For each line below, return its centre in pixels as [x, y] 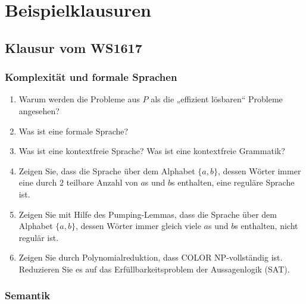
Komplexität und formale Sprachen [91, 77]
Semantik [28, 295]
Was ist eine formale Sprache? [74, 131]
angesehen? [39, 110]
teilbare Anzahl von [102, 182]
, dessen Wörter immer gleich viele [138, 226]
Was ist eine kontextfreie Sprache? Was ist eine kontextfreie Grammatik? [152, 151]
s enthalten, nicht [266, 226]
